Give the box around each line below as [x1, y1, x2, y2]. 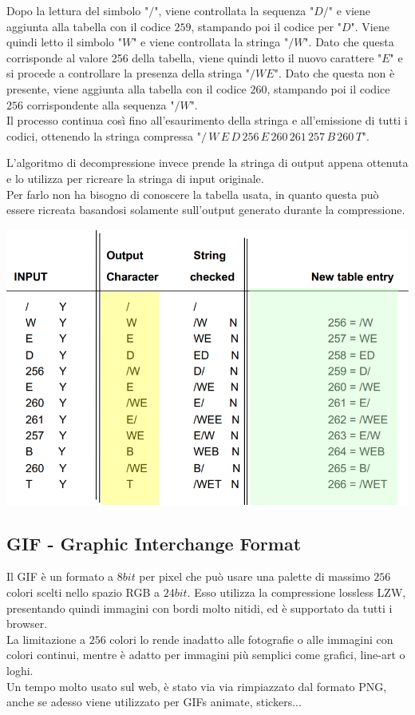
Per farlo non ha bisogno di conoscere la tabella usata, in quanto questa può [6, 185, 379, 202]
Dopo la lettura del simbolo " [6, 2, 149, 18]
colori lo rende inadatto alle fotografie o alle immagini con [109, 630, 393, 647]
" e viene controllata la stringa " [132, 34, 289, 50]
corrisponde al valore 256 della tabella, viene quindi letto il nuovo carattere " [6, 49, 382, 66]
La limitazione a [6, 630, 85, 647]
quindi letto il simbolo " [6, 34, 122, 50]
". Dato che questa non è [274, 65, 395, 81]
